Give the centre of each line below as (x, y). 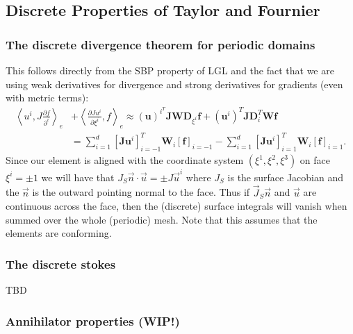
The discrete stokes (61, 264)
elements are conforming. (59, 233)
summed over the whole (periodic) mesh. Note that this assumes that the (162, 219)
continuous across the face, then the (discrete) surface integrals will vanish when (176, 206)
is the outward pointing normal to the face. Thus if (141, 192)
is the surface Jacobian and (286, 177)
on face (315, 160)
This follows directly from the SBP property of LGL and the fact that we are (170, 70)
